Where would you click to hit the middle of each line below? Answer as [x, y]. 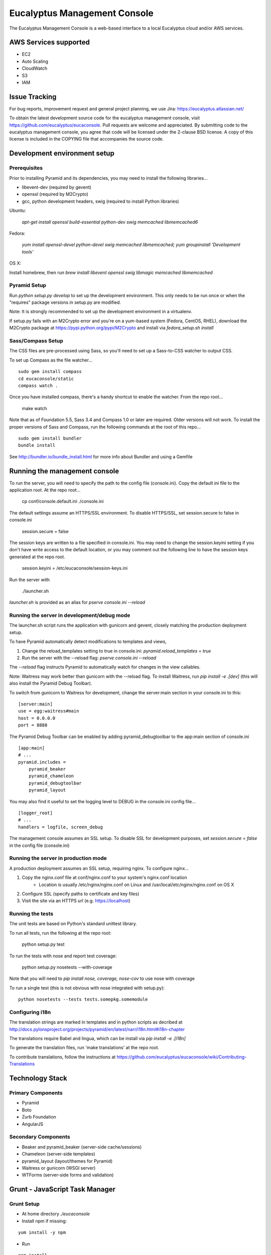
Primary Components [36, 1093]
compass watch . [38, 386]
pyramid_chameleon [51, 776]
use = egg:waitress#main [49, 711]
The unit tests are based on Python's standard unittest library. [73, 924]
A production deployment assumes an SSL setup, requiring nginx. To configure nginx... [99, 868]
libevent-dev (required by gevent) [56, 187]
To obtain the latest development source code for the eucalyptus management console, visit [105, 118]
